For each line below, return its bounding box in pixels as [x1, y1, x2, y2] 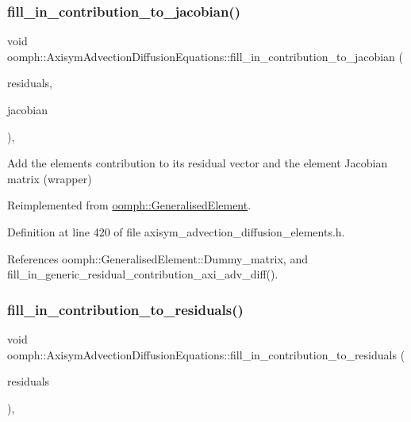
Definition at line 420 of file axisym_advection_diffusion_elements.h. [7, 223, 345, 240]
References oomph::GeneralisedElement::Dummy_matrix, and [7, 250, 308, 267]
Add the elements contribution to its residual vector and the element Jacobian [7, 155, 388, 171]
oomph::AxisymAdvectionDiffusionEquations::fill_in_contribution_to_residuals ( [7, 346, 405, 363]
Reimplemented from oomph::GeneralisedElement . [7, 197, 252, 213]
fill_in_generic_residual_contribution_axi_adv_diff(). [7, 266, 278, 282]
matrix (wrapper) [7, 170, 92, 186]
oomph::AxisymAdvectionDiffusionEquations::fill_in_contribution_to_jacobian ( [7, 48, 403, 64]
